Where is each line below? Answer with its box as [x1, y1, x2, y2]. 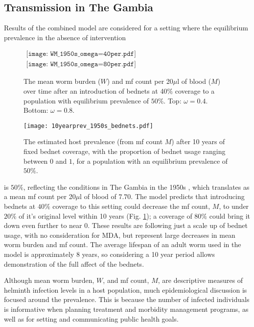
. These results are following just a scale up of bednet [88, 220, 248, 230]
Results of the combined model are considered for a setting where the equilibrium [4, 23, 248, 33]
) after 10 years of [171, 136, 225, 147]
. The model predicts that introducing [131, 191, 245, 201]
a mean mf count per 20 [4, 191, 76, 201]
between [23, 155, 48, 166]
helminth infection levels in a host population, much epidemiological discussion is [4, 284, 247, 295]
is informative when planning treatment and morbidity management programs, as [4, 303, 249, 314]
